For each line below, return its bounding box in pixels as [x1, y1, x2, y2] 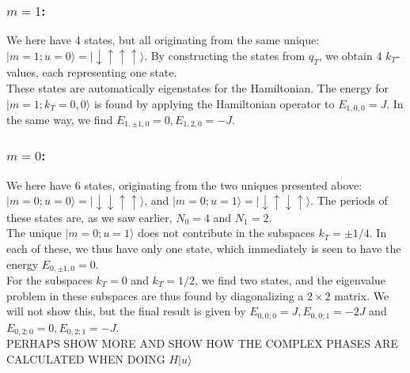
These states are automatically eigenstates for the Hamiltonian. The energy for [6, 79, 389, 96]
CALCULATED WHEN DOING [6, 350, 165, 367]
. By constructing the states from [144, 47, 306, 63]
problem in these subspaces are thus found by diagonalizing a [6, 287, 304, 303]
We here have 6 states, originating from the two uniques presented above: [6, 176, 363, 193]
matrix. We [334, 287, 389, 303]
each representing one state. [42, 64, 177, 81]
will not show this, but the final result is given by [6, 303, 246, 319]
